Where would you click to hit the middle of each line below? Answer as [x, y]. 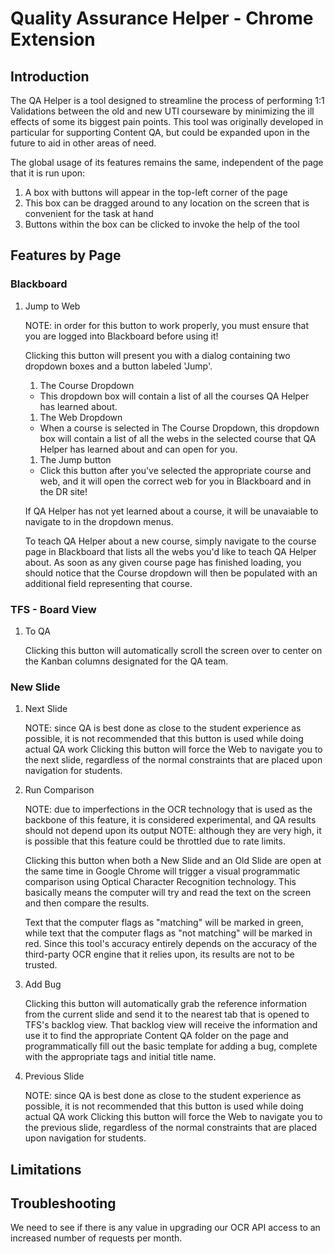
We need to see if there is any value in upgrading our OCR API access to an [165, 1228]
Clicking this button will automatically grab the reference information [165, 1004]
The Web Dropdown [81, 417]
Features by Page [66, 255]
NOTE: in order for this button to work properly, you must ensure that [167, 325]
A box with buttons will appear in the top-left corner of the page [156, 192]
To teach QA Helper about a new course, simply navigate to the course [170, 541]
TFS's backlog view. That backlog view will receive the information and [171, 1025]
